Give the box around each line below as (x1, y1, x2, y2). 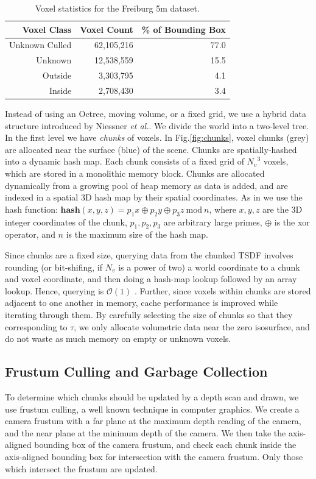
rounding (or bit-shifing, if (5, 260, 103, 273)
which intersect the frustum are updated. (5, 462, 158, 475)
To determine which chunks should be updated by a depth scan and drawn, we (5, 390, 299, 403)
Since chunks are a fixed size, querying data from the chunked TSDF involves (5, 249, 293, 261)
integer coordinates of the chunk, (5, 215, 127, 228)
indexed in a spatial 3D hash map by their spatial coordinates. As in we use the (5, 191, 303, 204)
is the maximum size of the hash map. (66, 228, 208, 241)
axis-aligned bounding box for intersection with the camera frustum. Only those (5, 450, 303, 463)
